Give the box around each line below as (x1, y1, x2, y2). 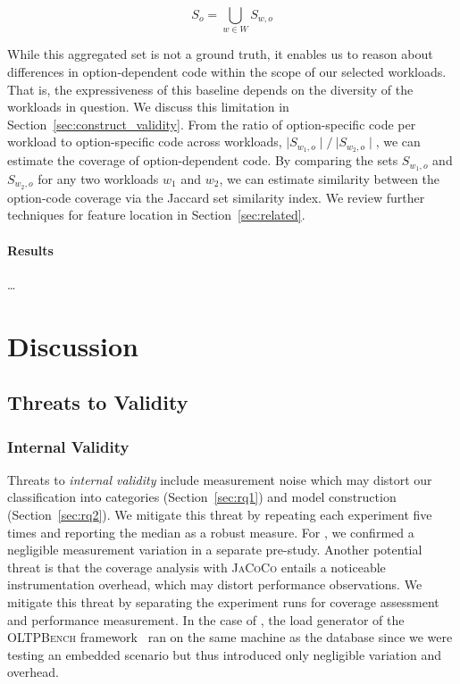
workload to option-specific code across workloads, (7, 132, 282, 151)
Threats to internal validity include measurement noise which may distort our (7, 470, 432, 488)
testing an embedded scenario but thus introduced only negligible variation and (7, 645, 442, 663)
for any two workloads (38, 170, 159, 188)
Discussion (7, 327, 138, 363)
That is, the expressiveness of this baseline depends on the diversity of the (7, 79, 414, 98)
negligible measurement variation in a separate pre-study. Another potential (7, 540, 422, 559)
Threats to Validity (7, 388, 188, 416)
